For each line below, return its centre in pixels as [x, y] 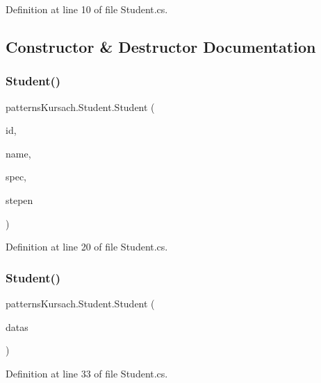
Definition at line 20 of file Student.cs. [87, 247]
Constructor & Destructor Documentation [161, 46]
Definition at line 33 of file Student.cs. [87, 373]
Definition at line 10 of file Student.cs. [87, 9]
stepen [19, 199]
